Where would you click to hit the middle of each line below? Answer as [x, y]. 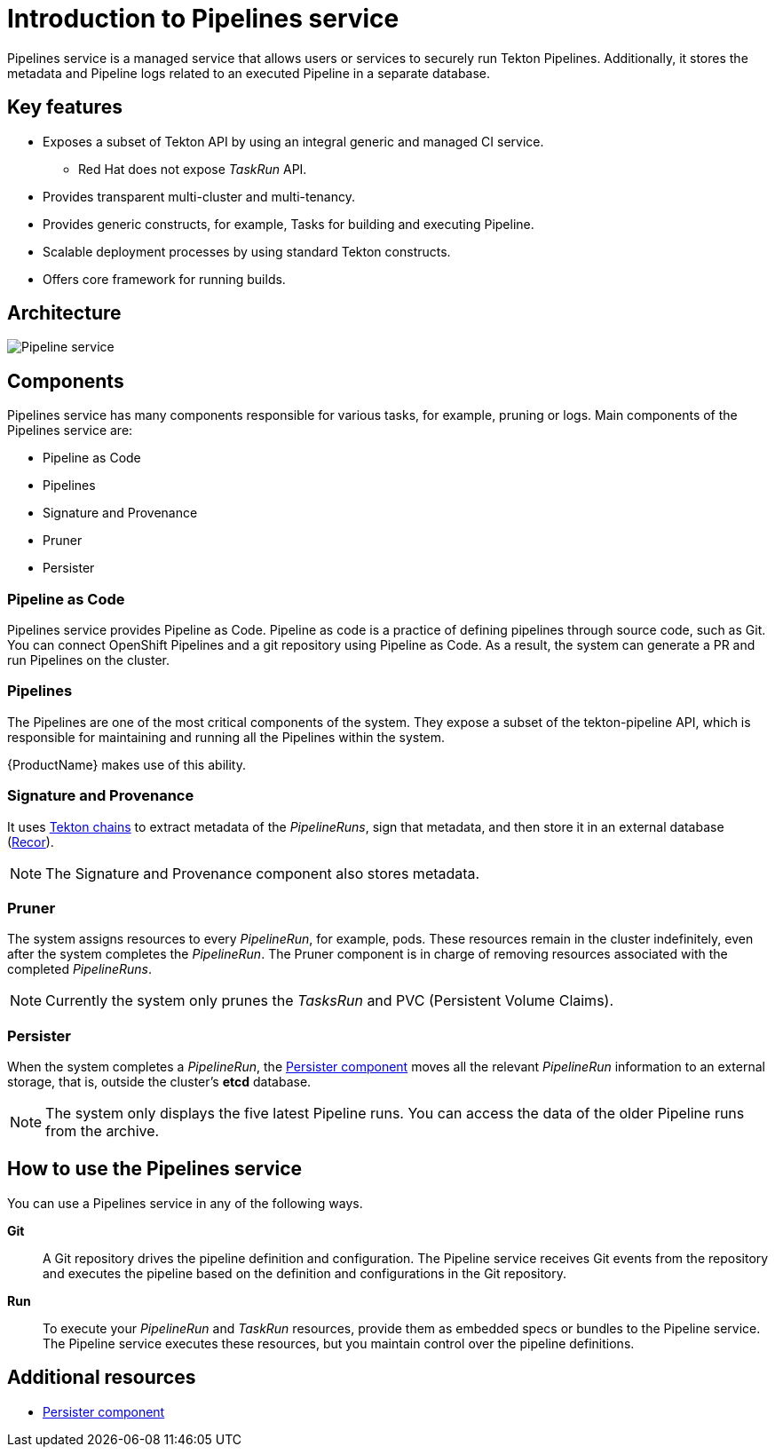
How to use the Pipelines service [155, 1169]
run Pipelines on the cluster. [89, 660]
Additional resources [102, 1378]
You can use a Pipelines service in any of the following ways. [185, 1203]
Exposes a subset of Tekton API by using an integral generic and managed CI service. [293, 141]
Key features [65, 107]
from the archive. [103, 1131]
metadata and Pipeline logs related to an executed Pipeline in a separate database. [249, 73]
